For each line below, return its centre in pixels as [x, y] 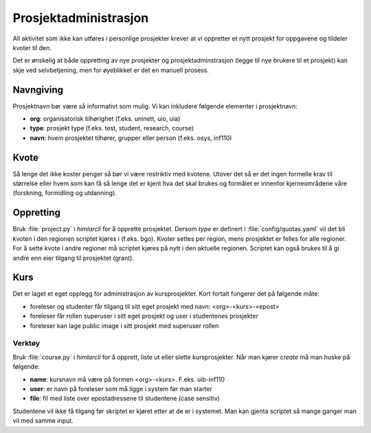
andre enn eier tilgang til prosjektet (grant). [73, 258]
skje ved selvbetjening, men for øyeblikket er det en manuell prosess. [111, 70]
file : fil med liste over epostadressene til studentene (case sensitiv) [125, 399]
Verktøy [26, 343]
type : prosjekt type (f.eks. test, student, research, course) [112, 128]
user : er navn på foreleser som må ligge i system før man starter [121, 388]
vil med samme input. [43, 421]
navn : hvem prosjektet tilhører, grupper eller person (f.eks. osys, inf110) [131, 138]
